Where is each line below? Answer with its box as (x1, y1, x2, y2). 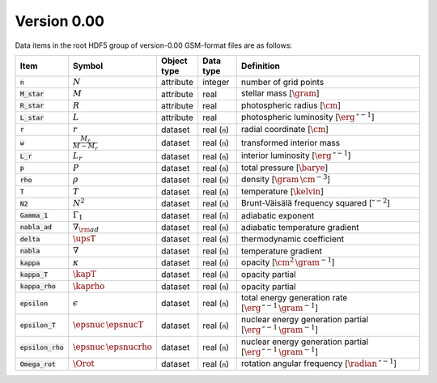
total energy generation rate (241, 292, 348, 304)
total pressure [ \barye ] (241, 162, 329, 173)
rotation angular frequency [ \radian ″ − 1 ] (241, 356, 397, 369)
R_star (19, 101, 45, 110)
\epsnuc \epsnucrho (73, 341, 153, 352)
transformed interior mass (241, 138, 340, 149)
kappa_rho (19, 282, 57, 291)
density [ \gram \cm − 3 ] (241, 172, 331, 185)
